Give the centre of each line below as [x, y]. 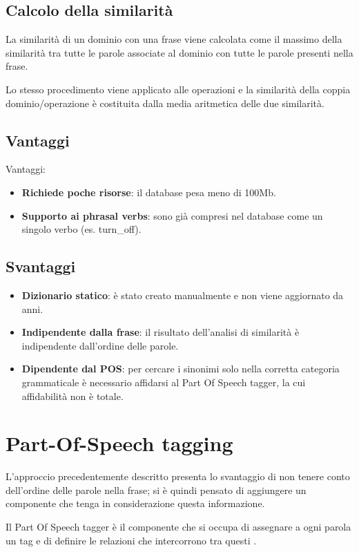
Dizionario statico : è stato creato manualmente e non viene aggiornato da [183, 295]
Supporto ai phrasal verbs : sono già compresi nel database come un [172, 215]
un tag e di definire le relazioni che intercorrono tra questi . [131, 540]
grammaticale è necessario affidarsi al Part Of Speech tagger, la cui [164, 382]
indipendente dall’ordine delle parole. [100, 345]
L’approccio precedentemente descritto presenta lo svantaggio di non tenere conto [178, 476]
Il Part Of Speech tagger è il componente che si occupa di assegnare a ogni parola [178, 527]
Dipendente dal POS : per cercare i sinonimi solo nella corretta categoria [181, 369]
